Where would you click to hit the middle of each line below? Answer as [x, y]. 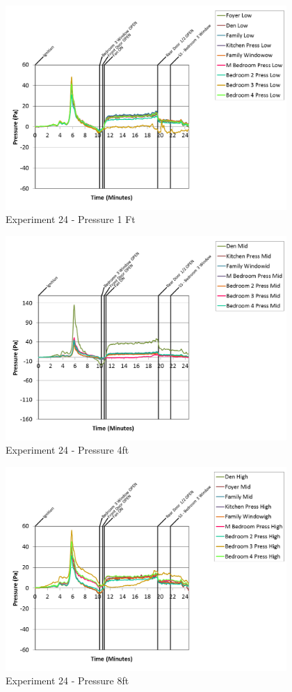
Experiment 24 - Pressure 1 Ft [71, 219]
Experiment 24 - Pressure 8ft [67, 681]
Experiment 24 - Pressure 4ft [67, 450]
